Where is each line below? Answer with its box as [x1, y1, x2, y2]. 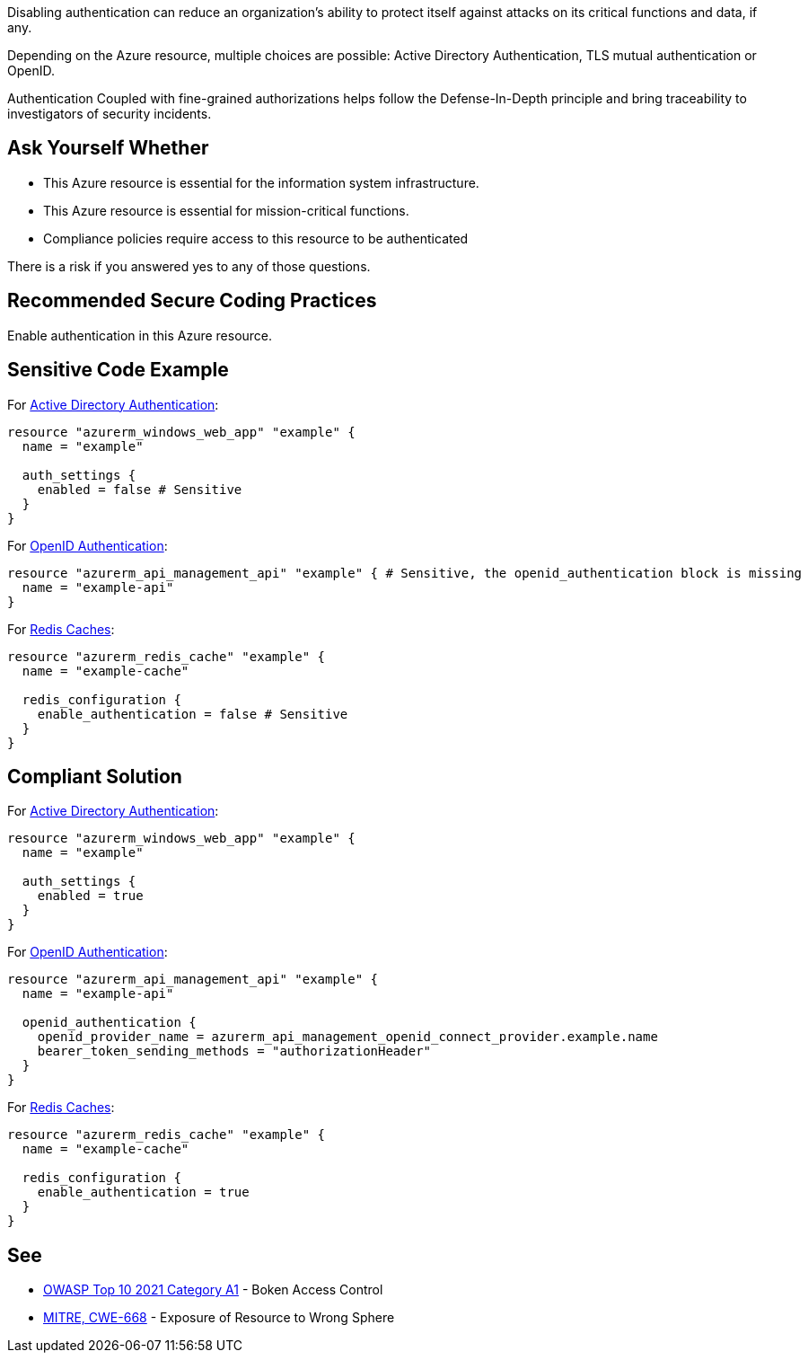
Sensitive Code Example [7, 358, 229, 382]
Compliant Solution [7, 764, 182, 788]
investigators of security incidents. [7, 106, 212, 121]
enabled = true [37, 888, 144, 904]
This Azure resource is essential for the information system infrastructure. [43, 174, 479, 190]
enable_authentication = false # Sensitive [37, 706, 348, 721]
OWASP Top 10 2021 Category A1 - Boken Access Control [43, 1282, 383, 1298]
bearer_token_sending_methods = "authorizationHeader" [37, 1044, 432, 1059]
